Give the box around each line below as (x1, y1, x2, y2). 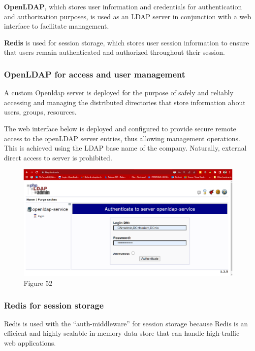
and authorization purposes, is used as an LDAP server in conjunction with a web (4, 11, 252, 21)
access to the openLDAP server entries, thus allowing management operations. (4, 133, 240, 143)
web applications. (4, 338, 56, 348)
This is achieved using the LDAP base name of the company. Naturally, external (4, 143, 247, 153)
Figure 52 (24, 278, 53, 288)
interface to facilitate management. (4, 21, 109, 31)
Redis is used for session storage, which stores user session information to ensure (4, 37, 249, 47)
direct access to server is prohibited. (4, 152, 112, 162)
